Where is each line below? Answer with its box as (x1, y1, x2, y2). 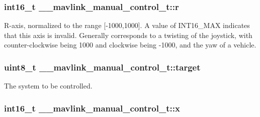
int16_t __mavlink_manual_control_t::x (4, 101, 180, 114)
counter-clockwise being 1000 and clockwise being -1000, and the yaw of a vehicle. (4, 39, 256, 50)
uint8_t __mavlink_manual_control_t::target (4, 60, 201, 73)
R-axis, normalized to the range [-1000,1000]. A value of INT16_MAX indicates (4, 20, 250, 30)
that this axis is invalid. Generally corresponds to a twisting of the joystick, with (4, 29, 252, 40)
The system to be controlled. (4, 80, 93, 91)
